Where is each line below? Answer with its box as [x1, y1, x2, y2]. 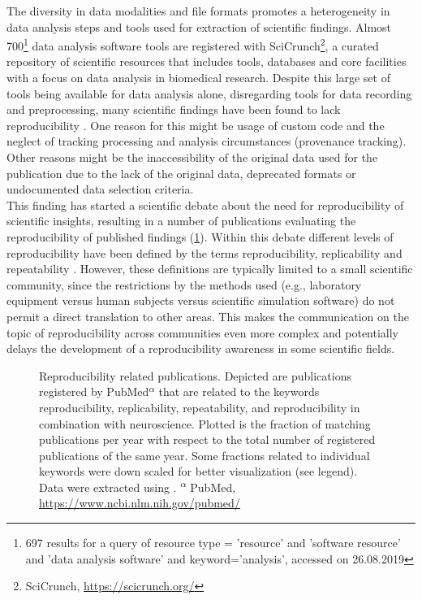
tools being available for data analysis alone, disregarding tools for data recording [6, 85, 412, 102]
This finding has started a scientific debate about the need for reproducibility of [6, 196, 404, 213]
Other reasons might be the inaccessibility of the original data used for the [6, 149, 378, 165]
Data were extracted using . [39, 478, 177, 495]
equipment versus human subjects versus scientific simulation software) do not [6, 292, 395, 309]
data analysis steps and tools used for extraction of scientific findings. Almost [6, 18, 392, 35]
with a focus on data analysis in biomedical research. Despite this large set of [6, 69, 390, 86]
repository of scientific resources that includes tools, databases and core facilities [6, 53, 407, 70]
